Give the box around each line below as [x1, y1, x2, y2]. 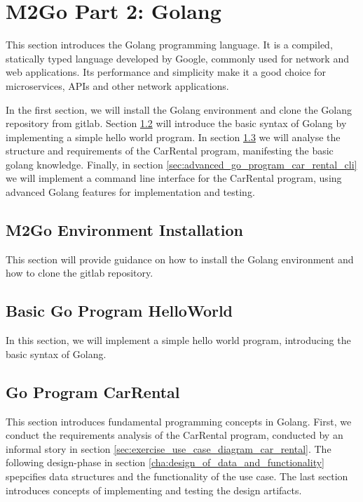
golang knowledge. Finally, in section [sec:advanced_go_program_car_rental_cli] [6, 157, 357, 171]
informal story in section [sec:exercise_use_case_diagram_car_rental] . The [6, 441, 331, 456]
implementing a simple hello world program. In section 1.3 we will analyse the [6, 129, 341, 144]
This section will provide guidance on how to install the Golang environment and [6, 251, 354, 266]
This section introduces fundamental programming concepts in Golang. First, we [6, 414, 352, 428]
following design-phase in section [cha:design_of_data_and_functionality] [6, 455, 324, 470]
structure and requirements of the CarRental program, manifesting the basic [6, 143, 334, 158]
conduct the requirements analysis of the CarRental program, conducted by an [6, 428, 343, 442]
